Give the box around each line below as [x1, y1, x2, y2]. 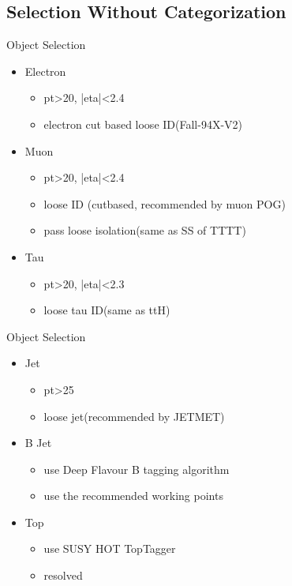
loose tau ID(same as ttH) [43, 302, 170, 318]
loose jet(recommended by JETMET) [43, 408, 225, 424]
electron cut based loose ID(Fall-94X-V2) [43, 115, 242, 132]
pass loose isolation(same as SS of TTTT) [43, 222, 246, 239]
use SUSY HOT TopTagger [43, 540, 176, 557]
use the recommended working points [43, 487, 223, 504]
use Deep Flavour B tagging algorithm [43, 460, 230, 477]
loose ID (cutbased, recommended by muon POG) [43, 195, 286, 212]
